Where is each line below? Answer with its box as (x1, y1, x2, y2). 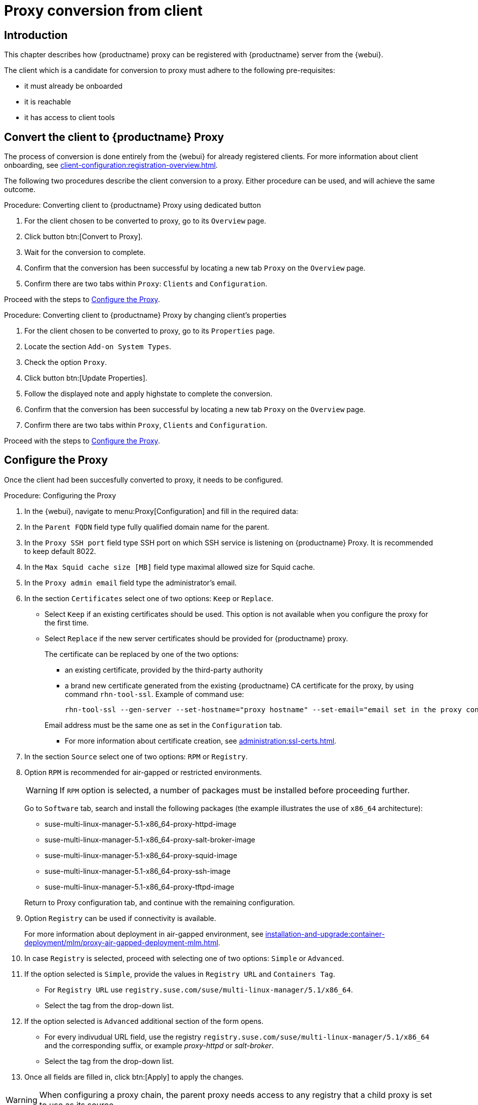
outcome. (4, 185, 35, 194)
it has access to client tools (24, 113, 115, 122)
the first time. (45, 618, 89, 627)
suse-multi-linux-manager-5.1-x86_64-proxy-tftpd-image (45, 882, 234, 891)
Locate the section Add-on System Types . (24, 342, 172, 351)
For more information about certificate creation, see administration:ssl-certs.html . (65, 736, 337, 745)
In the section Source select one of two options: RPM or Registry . (24, 752, 248, 761)
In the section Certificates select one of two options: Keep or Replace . (24, 594, 273, 603)
